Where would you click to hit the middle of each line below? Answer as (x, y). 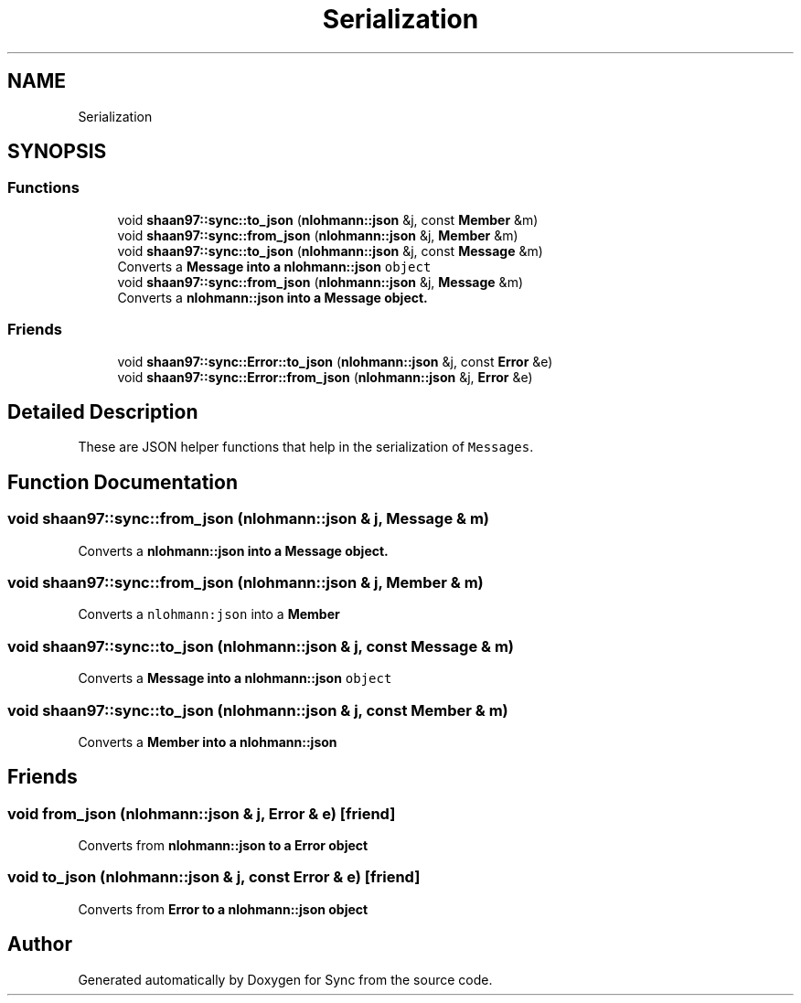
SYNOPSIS (57, 152)
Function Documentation (123, 482)
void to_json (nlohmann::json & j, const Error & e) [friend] (214, 877)
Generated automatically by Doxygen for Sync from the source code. (285, 979)
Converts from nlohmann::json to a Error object (223, 846)
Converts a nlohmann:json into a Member (209, 614)
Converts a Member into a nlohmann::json (208, 742)
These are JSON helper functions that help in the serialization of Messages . (306, 447)
